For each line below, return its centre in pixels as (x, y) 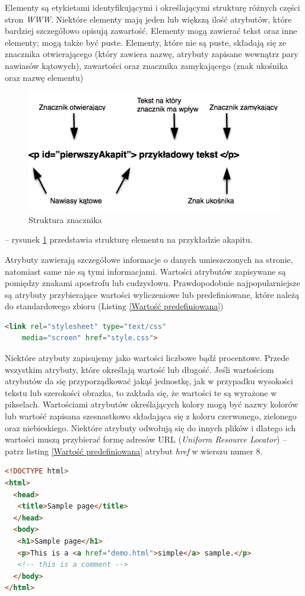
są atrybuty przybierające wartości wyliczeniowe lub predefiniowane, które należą (152, 294)
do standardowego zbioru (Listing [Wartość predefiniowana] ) (114, 306)
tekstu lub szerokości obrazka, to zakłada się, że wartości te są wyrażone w (141, 392)
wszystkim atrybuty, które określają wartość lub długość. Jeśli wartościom (139, 369)
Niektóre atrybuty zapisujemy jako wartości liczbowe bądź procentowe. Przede (147, 358)
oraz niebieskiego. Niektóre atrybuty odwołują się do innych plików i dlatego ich (150, 427)
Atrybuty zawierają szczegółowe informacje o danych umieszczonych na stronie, (149, 259)
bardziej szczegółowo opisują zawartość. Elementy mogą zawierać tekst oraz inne (151, 31)
